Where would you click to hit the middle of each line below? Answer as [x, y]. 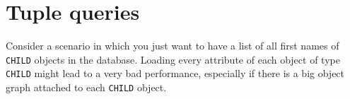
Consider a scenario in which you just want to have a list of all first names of [173, 46]
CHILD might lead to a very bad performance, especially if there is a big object [175, 73]
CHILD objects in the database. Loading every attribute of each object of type [173, 59]
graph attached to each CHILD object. [86, 87]
